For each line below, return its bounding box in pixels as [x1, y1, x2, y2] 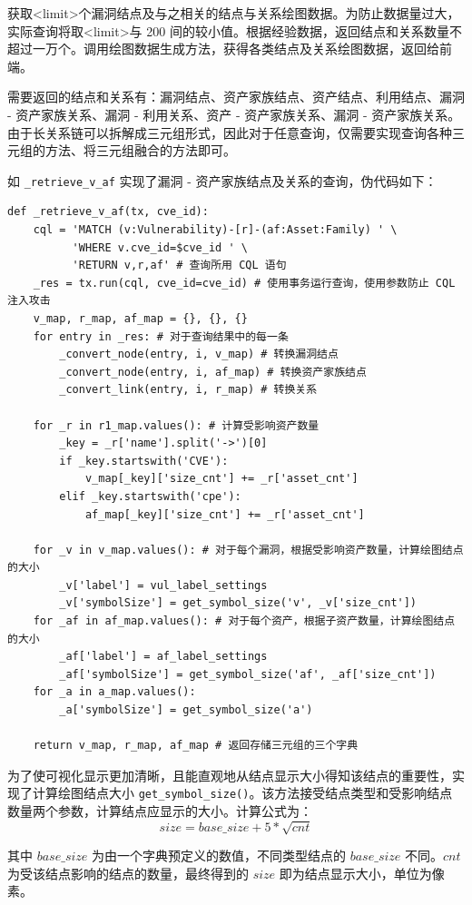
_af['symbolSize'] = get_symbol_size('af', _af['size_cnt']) [59, 667, 437, 681]
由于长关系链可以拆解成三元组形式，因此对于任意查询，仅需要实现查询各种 [7, 123, 452, 142]
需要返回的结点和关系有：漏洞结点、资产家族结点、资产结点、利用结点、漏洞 [7, 87, 465, 106]
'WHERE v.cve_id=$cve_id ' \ [72, 241, 248, 254]
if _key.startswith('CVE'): [59, 454, 229, 467]
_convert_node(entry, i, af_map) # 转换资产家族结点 [59, 365, 367, 379]
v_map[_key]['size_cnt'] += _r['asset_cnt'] [84, 472, 359, 486]
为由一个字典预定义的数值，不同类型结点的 [92, 846, 347, 865]
